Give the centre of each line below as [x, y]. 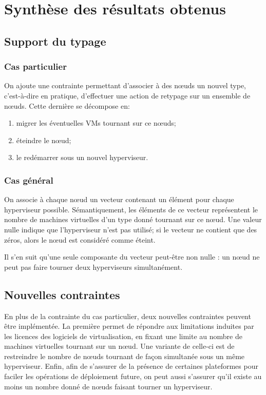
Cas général [29, 180]
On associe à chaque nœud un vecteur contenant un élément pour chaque [119, 199]
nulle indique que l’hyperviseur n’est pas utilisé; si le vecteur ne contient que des [131, 229]
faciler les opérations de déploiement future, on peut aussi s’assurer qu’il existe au [133, 376]
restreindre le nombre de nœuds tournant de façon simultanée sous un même [125, 356]
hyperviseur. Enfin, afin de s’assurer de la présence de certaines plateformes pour [131, 366]
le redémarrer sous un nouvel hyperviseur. [82, 157]
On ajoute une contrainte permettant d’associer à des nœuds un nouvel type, [125, 85]
